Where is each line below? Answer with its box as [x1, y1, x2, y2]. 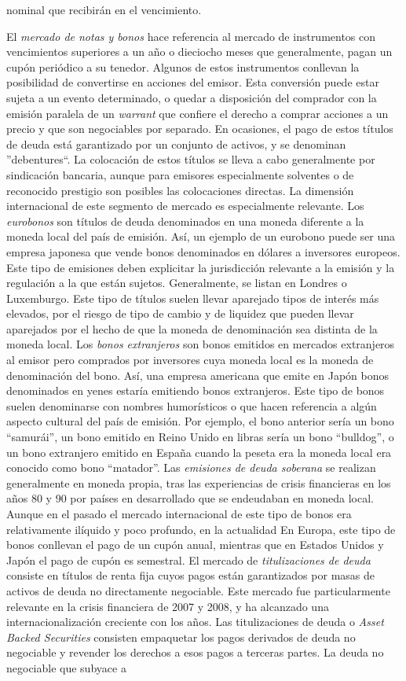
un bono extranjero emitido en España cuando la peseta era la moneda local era [6, 444, 392, 460]
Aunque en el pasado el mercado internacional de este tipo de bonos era [6, 506, 352, 521]
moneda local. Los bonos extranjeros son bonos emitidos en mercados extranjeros [6, 336, 395, 352]
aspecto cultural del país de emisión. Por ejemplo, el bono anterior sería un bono [6, 413, 394, 429]
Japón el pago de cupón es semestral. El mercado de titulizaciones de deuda [6, 551, 371, 568]
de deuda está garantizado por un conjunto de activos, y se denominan [6, 135, 346, 152]
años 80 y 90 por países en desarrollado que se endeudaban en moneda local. [6, 490, 374, 506]
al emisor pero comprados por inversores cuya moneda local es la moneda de [6, 352, 374, 368]
